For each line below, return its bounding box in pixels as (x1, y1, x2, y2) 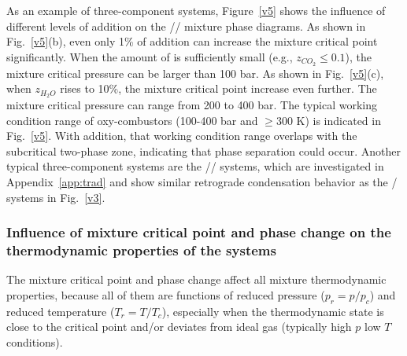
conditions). (6, 333, 63, 350)
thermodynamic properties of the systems (6, 240, 276, 260)
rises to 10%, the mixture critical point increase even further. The (60, 80, 377, 97)
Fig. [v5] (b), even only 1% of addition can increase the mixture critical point (6, 33, 378, 50)
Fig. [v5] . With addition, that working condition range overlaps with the (6, 127, 357, 144)
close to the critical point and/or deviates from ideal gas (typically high (6, 318, 352, 335)
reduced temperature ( (6, 303, 115, 319)
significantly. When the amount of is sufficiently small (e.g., (6, 48, 293, 64)
